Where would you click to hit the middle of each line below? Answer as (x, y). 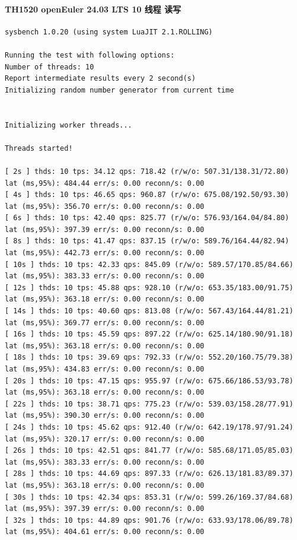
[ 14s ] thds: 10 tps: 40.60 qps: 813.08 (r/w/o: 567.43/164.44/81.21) (149, 311)
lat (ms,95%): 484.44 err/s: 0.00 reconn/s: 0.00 (105, 183)
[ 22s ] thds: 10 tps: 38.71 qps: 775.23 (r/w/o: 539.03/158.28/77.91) (149, 404)
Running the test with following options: (90, 55)
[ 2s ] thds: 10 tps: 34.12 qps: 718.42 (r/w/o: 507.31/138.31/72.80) (147, 171)
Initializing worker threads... (68, 125)
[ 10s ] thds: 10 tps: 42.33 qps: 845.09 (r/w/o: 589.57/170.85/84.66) (149, 264)
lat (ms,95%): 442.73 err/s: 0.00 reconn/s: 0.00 (105, 253)
